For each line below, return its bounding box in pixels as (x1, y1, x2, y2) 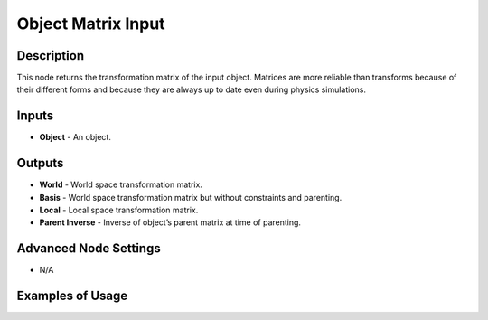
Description (16, 48, 85, 63)
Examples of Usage (16, 288, 128, 304)
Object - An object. (39, 132, 112, 143)
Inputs (16, 108, 54, 124)
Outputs (16, 155, 64, 171)
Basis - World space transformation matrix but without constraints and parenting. (39, 192, 343, 202)
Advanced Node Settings (16, 240, 162, 257)
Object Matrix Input (16, 14, 166, 33)
